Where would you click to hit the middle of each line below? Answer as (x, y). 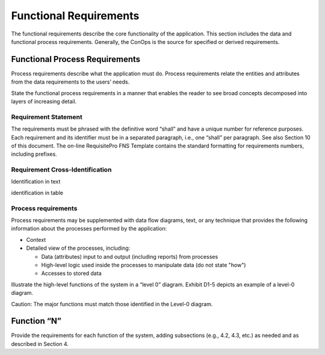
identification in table (37, 193)
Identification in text (36, 182)
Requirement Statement (47, 117)
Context (36, 239)
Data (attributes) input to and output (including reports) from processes (130, 256)
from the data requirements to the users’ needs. (70, 82)
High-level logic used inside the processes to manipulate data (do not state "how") (144, 265)
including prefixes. (34, 154)
